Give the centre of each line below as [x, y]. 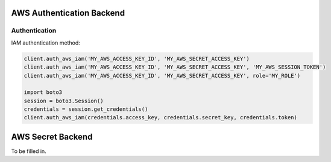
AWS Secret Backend [52, 136]
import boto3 [43, 92]
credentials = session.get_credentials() [86, 109]
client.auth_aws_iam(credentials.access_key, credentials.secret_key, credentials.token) [161, 118]
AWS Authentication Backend [68, 13]
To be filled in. [29, 151]
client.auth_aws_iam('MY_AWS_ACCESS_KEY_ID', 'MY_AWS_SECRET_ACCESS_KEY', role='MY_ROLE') [162, 76]
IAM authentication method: [46, 43]
